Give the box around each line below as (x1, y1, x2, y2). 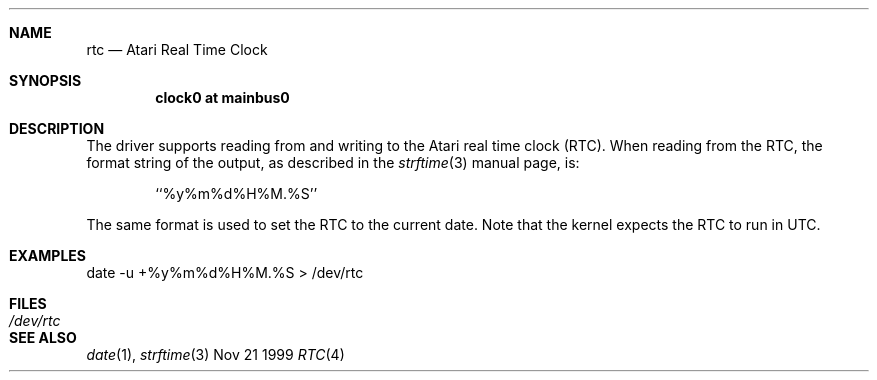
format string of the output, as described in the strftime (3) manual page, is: (86, 154, 580, 171)
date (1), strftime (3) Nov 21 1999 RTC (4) (86, 346, 345, 363)
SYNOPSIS (9, 72, 82, 89)
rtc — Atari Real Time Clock (86, 41, 268, 58)
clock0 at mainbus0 (155, 89, 290, 106)
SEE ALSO (9, 329, 77, 346)
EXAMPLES (9, 247, 86, 264)
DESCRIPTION (9, 120, 105, 137)
